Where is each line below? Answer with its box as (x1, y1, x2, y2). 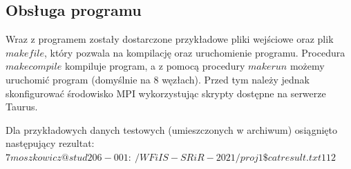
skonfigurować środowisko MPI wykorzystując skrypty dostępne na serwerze (6, 86, 326, 100)
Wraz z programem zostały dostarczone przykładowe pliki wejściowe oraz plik (6, 32, 334, 46)
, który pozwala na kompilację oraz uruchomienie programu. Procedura (44, 45, 345, 59)
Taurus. (6, 99, 38, 114)
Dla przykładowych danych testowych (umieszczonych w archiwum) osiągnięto (6, 122, 338, 137)
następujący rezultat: (6, 136, 95, 150)
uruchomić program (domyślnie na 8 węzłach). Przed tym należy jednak (6, 72, 310, 86)
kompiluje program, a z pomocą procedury (64, 59, 245, 73)
